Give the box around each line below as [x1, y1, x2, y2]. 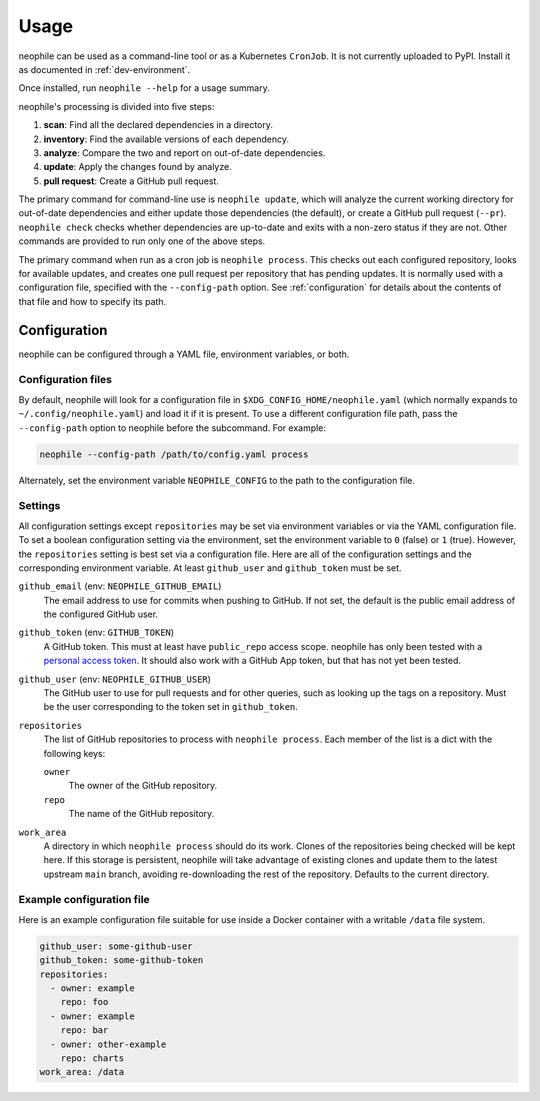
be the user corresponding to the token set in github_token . [43, 701, 299, 713]
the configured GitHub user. [43, 608, 159, 620]
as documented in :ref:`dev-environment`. [18, 63, 191, 75]
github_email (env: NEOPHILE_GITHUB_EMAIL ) [18, 580, 222, 592]
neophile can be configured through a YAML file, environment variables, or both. [18, 348, 350, 360]
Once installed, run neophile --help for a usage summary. [18, 82, 270, 94]
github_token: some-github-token [39, 955, 204, 966]
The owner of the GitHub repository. [68, 780, 218, 792]
